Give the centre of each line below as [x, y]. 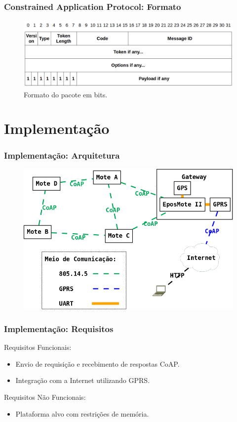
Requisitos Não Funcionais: [45, 397]
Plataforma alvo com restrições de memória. [82, 413]
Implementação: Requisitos [59, 328]
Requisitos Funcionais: [38, 347]
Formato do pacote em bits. [66, 94]
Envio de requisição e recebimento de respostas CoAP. [98, 363]
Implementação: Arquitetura [62, 155]
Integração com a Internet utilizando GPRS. [83, 380]
